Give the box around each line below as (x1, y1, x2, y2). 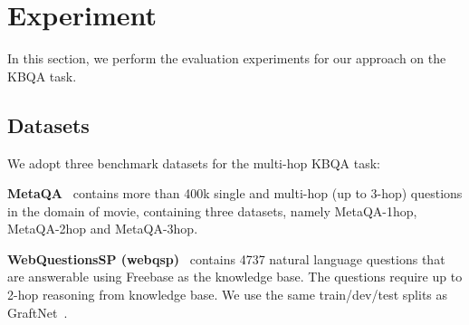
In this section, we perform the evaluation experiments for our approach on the (7, 49, 446, 68)
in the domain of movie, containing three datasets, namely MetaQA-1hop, (7, 201, 417, 220)
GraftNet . (7, 302, 68, 321)
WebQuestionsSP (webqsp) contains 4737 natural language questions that (7, 249, 445, 268)
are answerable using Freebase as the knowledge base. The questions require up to (7, 267, 463, 286)
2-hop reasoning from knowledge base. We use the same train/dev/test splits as (7, 285, 448, 304)
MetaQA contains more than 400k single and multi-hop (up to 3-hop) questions (7, 184, 463, 203)
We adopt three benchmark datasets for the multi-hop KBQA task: (7, 153, 380, 172)
